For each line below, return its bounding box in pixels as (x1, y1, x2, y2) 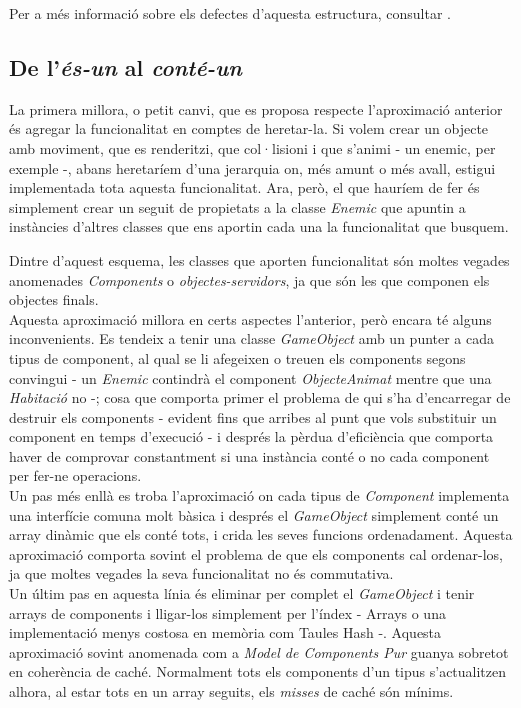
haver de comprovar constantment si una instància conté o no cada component (9, 445, 490, 466)
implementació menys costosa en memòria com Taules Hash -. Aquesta (9, 622, 442, 643)
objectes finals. (9, 289, 99, 310)
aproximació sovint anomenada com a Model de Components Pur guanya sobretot (9, 641, 509, 662)
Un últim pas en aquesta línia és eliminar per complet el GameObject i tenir (9, 583, 475, 604)
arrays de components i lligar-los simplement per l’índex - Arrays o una (9, 602, 446, 623)
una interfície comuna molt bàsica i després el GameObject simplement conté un (9, 504, 499, 525)
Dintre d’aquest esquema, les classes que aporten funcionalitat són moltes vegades (9, 249, 510, 270)
